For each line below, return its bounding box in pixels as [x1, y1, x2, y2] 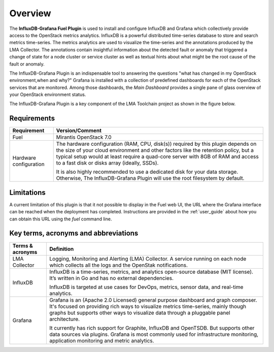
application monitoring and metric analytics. [49, 337, 154, 344]
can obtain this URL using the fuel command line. [9, 216, 112, 222]
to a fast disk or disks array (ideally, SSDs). [56, 159, 159, 167]
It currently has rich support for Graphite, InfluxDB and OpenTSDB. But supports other [49, 324, 255, 331]
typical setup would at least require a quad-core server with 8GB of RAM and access [56, 153, 259, 160]
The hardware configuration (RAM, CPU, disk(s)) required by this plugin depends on [56, 140, 257, 147]
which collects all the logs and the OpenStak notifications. [49, 262, 188, 269]
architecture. [49, 315, 80, 323]
